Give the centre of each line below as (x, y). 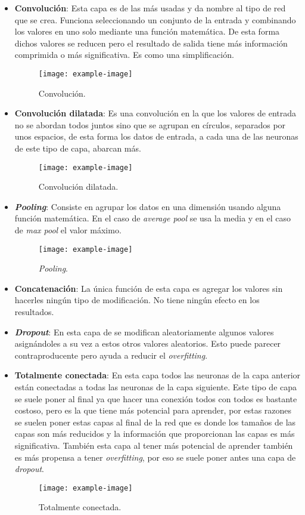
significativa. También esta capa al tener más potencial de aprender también (154, 445)
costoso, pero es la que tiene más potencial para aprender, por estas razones (153, 410)
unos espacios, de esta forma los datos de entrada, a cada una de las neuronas (156, 136)
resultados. (34, 312)
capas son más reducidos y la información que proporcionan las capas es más (155, 434)
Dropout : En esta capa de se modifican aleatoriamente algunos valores (144, 331)
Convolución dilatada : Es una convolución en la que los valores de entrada (155, 113)
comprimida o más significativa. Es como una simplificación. (124, 55)
